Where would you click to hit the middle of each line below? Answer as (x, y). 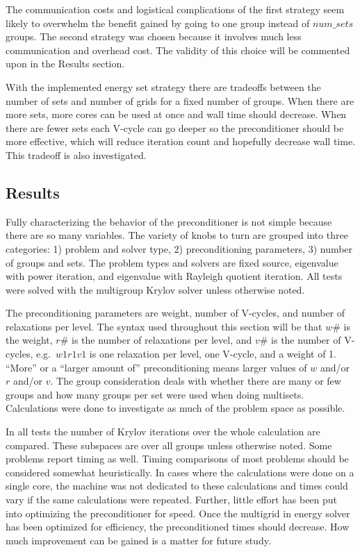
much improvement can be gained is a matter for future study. (138, 540)
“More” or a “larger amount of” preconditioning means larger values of (156, 367)
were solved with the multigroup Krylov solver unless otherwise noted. (155, 289)
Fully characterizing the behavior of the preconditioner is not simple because (169, 221)
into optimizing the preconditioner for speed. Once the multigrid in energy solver (178, 513)
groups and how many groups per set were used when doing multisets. (155, 394)
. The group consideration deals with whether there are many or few (196, 381)
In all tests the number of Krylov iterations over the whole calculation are (163, 432)
